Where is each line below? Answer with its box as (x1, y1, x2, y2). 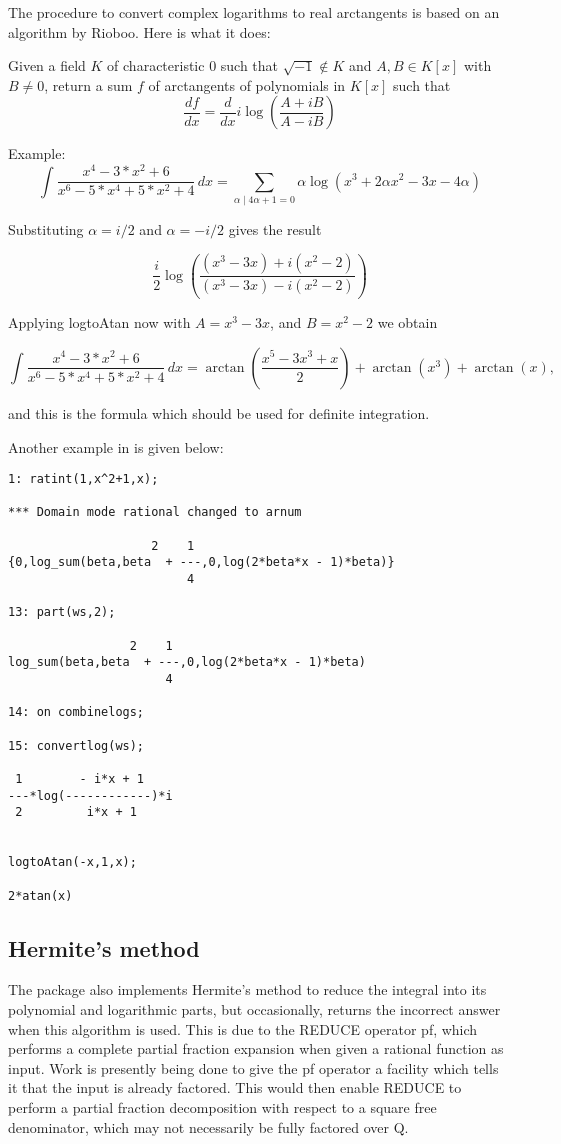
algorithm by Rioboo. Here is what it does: (8, 21, 271, 42)
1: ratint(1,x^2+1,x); (8, 472, 159, 487)
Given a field (8, 55, 86, 76)
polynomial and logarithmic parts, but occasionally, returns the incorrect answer (8, 999, 501, 1020)
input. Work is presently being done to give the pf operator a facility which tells (8, 1057, 499, 1078)
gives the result (228, 218, 322, 239)
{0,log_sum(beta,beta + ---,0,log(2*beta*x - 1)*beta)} (8, 555, 395, 570)
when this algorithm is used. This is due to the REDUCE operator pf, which (8, 1018, 478, 1039)
